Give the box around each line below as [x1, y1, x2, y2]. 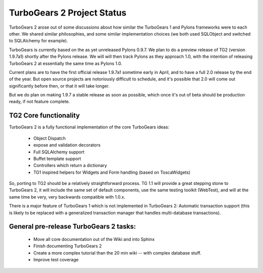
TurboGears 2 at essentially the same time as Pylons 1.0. [9, 60, 122, 66]
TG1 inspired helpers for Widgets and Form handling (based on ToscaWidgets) [33, 169, 191, 175]
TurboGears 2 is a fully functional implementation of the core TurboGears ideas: [9, 124, 169, 130]
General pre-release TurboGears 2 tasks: [9, 222, 136, 231]
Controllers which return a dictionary [33, 163, 107, 168]
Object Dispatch [33, 135, 66, 141]
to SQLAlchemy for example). [9, 38, 68, 44]
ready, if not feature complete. [9, 99, 70, 105]
